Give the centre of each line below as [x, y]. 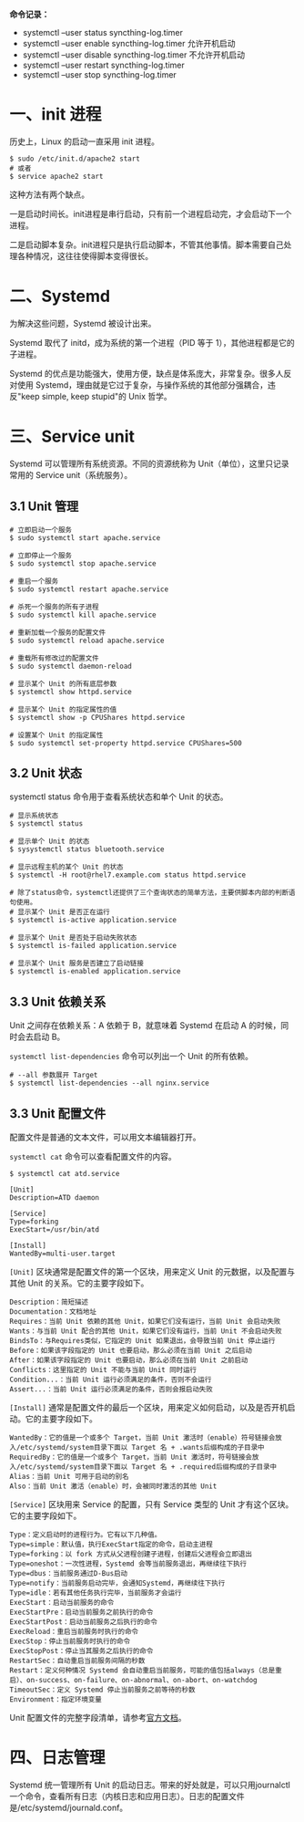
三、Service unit [72, 437]
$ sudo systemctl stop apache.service [83, 563]
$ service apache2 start [56, 176]
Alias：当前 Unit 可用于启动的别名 [69, 1477]
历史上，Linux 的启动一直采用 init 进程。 [84, 141]
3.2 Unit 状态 [46, 773]
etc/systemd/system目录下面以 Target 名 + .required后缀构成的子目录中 [149, 1467]
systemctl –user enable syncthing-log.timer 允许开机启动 [129, 43]
